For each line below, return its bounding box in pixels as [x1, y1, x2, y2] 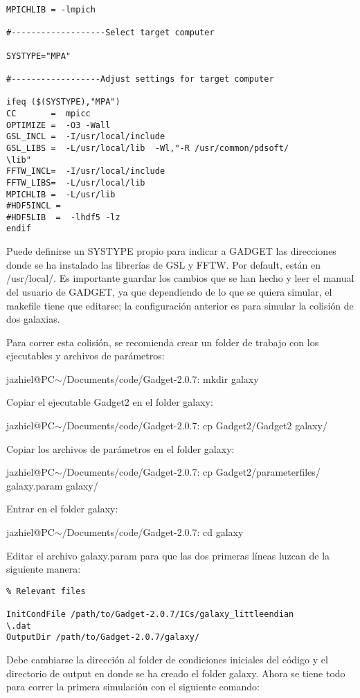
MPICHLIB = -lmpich [6, 5, 96, 15]
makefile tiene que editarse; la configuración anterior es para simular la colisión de [6, 298, 354, 312]
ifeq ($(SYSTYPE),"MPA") [6, 97, 120, 107]
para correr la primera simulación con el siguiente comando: [6, 679, 260, 694]
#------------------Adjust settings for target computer [6, 73, 274, 84]
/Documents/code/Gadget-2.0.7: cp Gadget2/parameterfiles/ [62, 465, 321, 479]
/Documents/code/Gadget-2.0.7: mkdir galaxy [62, 371, 259, 386]
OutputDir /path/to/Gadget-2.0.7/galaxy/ [6, 632, 200, 643]
